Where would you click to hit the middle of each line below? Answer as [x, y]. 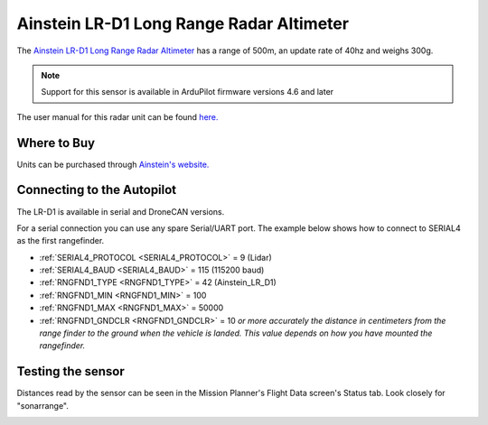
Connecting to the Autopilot [97, 190]
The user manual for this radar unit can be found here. [117, 116]
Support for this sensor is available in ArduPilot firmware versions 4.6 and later [188, 92]
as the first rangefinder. [61, 241]
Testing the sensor [71, 371]
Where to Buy [56, 143]
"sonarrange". [43, 405]
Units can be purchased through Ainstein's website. [113, 164]
